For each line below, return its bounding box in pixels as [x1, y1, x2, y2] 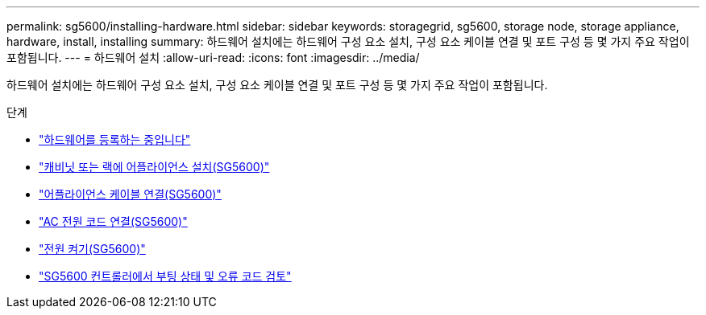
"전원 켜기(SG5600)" [39, 242, 146, 256]
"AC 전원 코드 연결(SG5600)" [39, 215, 188, 228]
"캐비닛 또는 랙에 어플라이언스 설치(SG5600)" [39, 160, 270, 174]
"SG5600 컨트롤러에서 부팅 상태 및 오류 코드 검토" [39, 269, 292, 283]
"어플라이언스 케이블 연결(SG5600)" [39, 187, 222, 201]
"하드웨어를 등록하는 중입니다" [39, 133, 191, 146]
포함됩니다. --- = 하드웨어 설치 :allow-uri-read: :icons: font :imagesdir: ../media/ [6, 51, 420, 64]
